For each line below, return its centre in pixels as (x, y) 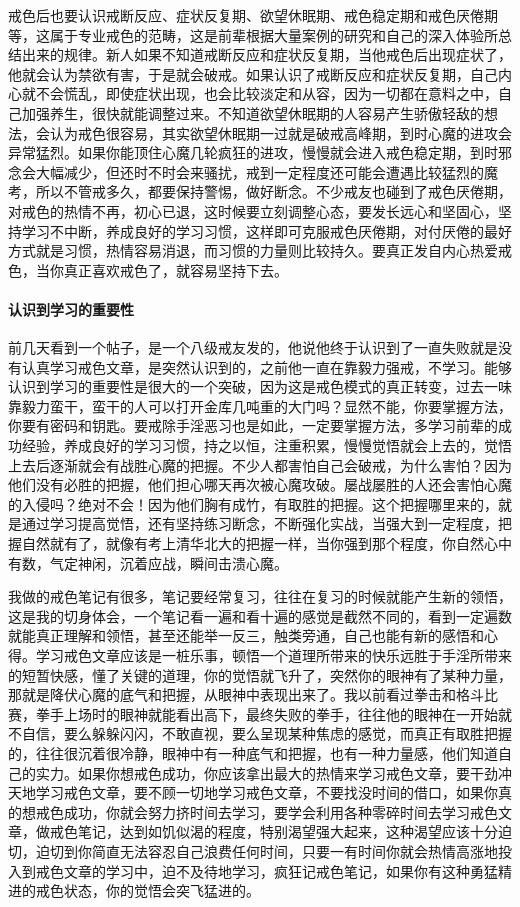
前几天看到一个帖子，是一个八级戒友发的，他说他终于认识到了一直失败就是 (253, 347)
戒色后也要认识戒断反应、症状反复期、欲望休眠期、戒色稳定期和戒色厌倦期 (253, 15)
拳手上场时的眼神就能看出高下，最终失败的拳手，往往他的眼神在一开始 (266, 713)
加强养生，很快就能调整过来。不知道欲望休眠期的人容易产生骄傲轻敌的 (252, 112)
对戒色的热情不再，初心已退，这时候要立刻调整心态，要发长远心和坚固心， (253, 210)
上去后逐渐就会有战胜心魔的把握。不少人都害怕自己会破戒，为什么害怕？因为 (260, 464)
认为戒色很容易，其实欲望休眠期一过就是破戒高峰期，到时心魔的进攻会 (280, 132)
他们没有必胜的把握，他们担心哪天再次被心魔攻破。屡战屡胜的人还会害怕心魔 (260, 484)
